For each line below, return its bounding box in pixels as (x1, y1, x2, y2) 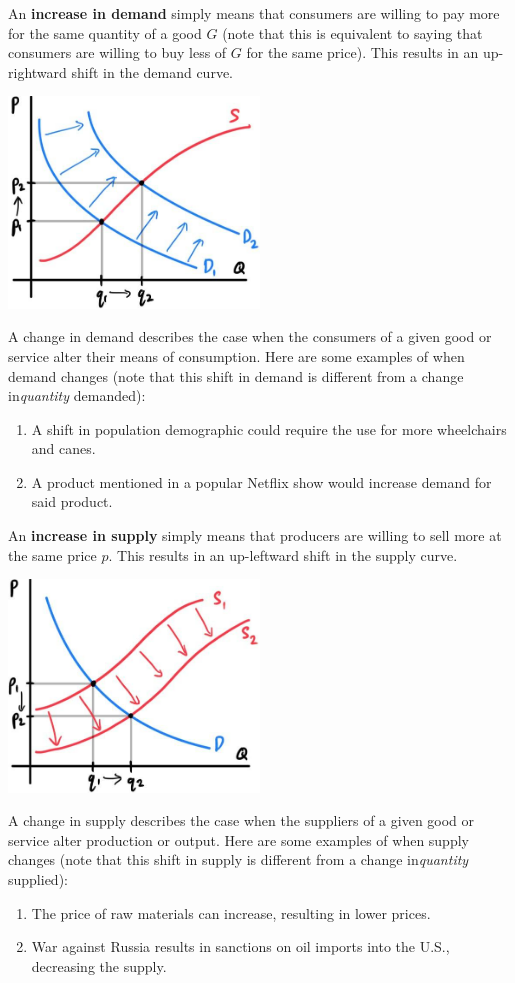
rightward (8, 61, 67, 82)
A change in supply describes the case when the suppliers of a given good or (8, 810, 475, 831)
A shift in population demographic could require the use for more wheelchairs (31, 418, 507, 439)
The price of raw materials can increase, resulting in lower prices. (31, 902, 431, 923)
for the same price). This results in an (246, 42, 479, 63)
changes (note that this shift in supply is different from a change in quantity (8, 849, 469, 870)
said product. (31, 491, 113, 512)
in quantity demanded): (8, 385, 146, 406)
